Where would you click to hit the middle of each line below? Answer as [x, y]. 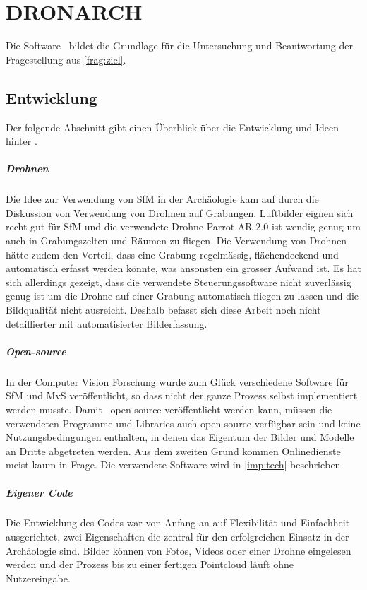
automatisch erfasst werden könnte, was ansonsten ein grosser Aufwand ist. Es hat [183, 268]
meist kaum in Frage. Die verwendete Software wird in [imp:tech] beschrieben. [175, 465]
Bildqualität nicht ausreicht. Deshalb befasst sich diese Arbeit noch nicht [163, 310]
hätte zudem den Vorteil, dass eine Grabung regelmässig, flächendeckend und [172, 254]
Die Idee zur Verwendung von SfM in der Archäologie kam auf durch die [162, 199]
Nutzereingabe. [38, 578]
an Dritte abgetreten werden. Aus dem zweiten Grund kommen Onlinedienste [173, 450]
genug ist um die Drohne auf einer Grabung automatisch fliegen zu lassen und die [182, 296]
